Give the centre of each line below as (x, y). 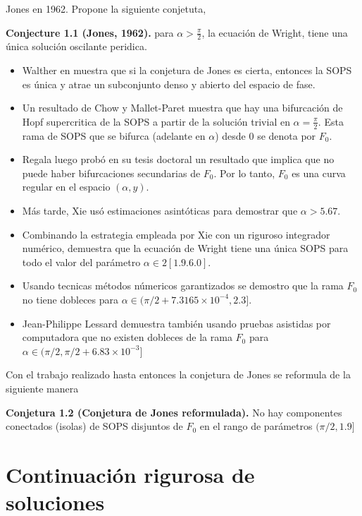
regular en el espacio (66, 187)
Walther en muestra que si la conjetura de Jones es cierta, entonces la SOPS (187, 70)
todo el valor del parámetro (81, 262)
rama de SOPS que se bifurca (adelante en (114, 135)
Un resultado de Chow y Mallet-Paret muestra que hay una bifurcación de (182, 108)
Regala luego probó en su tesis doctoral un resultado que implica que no (178, 159)
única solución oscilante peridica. (76, 46)
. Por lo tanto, (244, 173)
